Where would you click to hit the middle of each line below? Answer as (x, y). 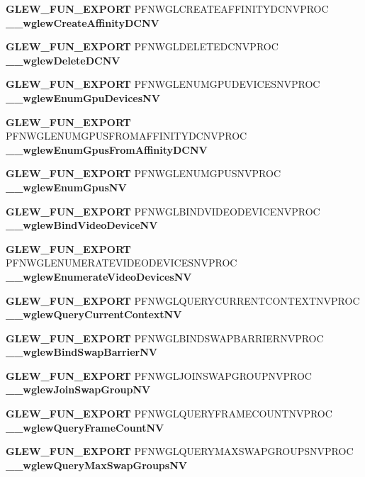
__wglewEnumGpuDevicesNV (83, 97)
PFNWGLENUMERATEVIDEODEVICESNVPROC (122, 263)
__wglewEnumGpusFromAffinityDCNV (107, 149)
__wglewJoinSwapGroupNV (78, 389)
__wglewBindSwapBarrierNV (82, 352)
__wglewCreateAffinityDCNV (83, 22)
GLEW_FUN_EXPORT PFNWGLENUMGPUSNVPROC (144, 173)
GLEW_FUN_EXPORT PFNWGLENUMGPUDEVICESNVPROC (163, 84)
